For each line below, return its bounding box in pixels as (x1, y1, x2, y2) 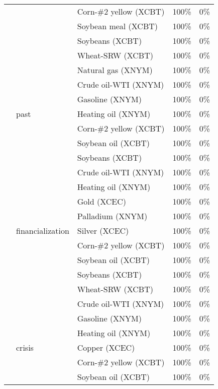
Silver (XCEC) (77, 225, 129, 236)
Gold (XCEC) (77, 196, 127, 207)
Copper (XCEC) (77, 342, 135, 353)
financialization (16, 225, 69, 236)
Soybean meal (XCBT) (77, 20, 158, 32)
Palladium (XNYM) (77, 210, 148, 222)
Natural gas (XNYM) (77, 64, 153, 76)
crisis (16, 342, 34, 353)
